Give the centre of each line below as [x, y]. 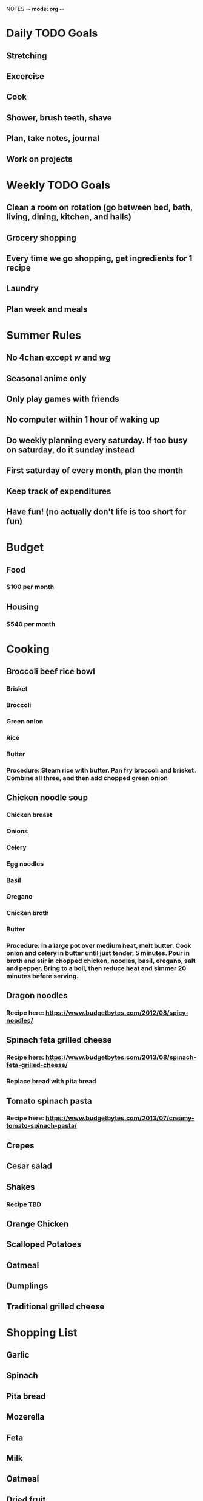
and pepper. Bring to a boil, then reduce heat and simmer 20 [96, 968]
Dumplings [27, 1286]
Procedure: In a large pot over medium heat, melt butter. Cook [99, 945]
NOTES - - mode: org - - [35, 9]
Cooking [28, 649]
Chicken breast [29, 815]
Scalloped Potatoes [44, 1245]
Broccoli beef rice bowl [51, 671]
